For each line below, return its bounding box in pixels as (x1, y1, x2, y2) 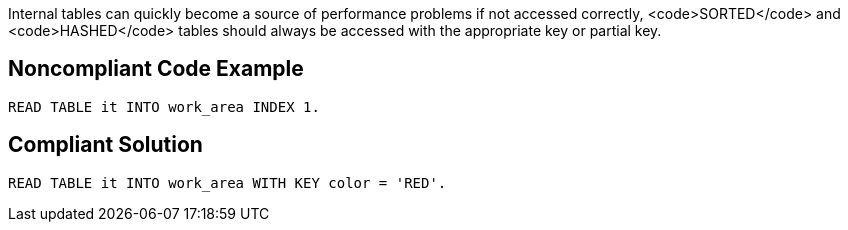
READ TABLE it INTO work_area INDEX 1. (8, 98, 320, 115)
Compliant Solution (8, 132, 203, 158)
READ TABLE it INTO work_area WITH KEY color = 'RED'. (8, 174, 447, 191)
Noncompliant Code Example (8, 56, 304, 82)
